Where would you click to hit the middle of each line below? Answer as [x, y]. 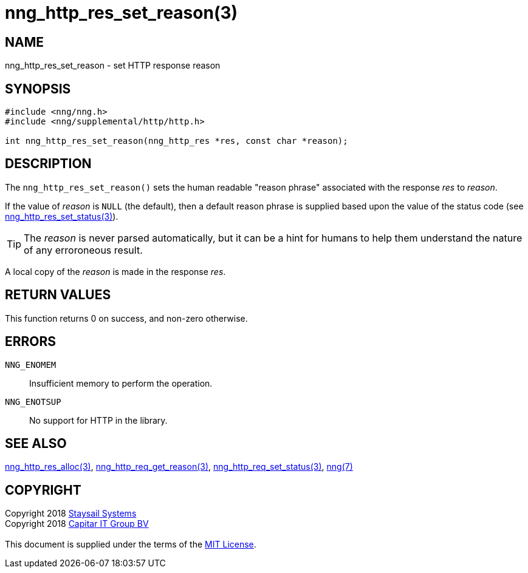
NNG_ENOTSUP [33, 402]
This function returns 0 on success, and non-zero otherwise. [126, 318]
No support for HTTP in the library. [98, 420]
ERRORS [31, 342]
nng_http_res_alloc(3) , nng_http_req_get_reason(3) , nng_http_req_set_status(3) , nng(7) [179, 467]
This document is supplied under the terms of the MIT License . [131, 544]
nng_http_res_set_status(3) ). [62, 216]
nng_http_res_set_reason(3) [122, 13]
